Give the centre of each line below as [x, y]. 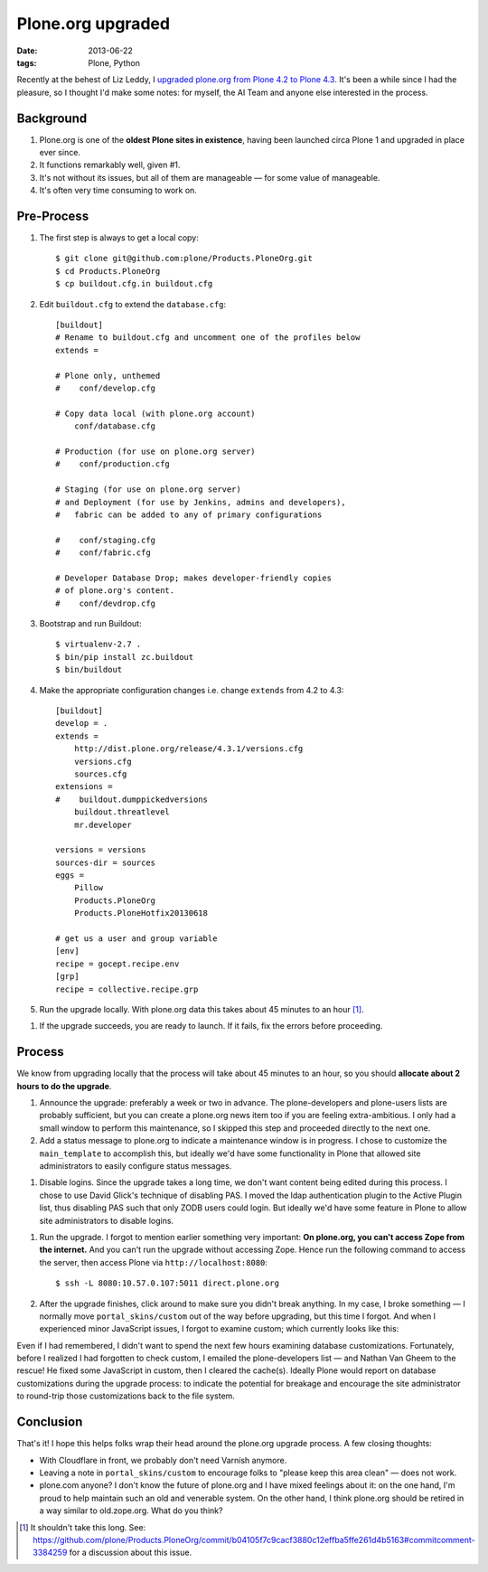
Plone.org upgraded [94, 24]
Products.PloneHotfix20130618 [141, 913]
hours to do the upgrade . [64, 1086]
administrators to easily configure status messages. [136, 1166]
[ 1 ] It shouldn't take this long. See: [83, 1527]
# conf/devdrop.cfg [106, 603]
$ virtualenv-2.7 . [99, 645]
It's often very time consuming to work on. [118, 191]
